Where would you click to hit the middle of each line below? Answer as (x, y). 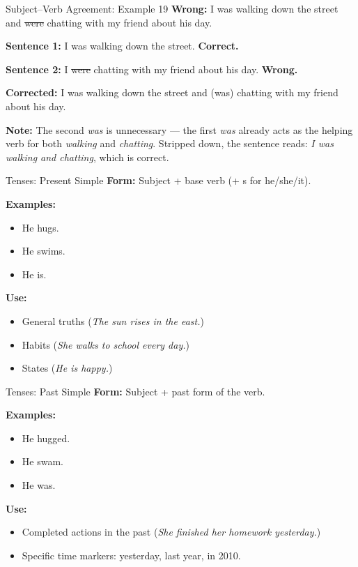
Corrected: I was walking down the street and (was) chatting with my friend (172, 92)
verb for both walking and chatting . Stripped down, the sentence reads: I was (170, 143)
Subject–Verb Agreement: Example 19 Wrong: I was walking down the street (172, 8)
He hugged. (46, 438)
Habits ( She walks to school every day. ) (106, 344)
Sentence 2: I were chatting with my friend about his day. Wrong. (152, 69)
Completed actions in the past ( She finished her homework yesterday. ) (171, 532)
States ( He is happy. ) (67, 368)
